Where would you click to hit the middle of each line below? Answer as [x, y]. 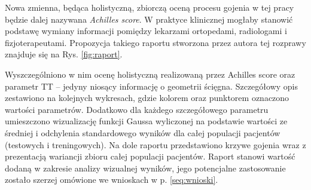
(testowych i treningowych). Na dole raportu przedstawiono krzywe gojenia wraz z [155, 144]
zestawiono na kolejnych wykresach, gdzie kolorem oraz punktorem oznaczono [147, 98]
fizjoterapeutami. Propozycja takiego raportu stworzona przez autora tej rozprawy [155, 42]
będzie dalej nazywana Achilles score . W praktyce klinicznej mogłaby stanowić [149, 19]
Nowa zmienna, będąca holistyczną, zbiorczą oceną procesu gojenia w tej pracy [150, 7]
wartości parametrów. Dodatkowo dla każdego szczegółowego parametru [137, 109]
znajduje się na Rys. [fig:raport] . [64, 54]
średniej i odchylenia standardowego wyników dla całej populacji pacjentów [143, 132]
